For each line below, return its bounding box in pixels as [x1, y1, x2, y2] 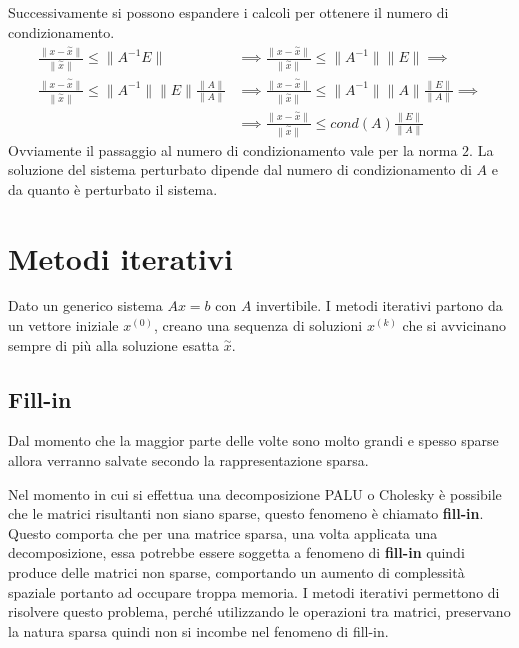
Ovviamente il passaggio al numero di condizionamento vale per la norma [8, 139, 458, 160]
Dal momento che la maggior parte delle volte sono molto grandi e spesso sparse [8, 430, 499, 451]
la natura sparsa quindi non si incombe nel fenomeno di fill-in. [8, 620, 389, 641]
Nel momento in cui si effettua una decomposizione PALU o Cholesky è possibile [8, 483, 502, 504]
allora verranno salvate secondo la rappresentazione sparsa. [8, 450, 369, 471]
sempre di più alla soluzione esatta [8, 334, 220, 355]
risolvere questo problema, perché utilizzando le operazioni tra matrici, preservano [8, 601, 511, 622]
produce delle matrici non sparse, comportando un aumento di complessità [8, 561, 465, 582]
